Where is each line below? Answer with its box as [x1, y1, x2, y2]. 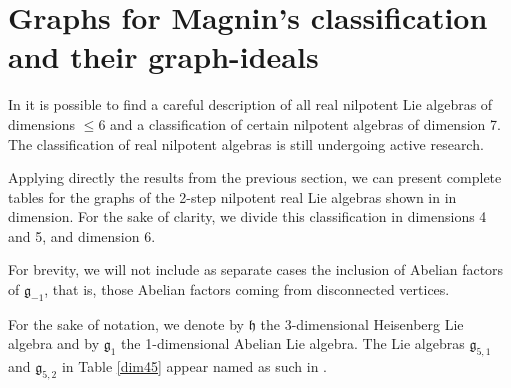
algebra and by [8, 333, 100, 354]
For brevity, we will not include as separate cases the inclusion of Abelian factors [8, 259, 504, 280]
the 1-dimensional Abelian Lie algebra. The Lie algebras [121, 333, 465, 354]
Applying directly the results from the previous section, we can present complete [8, 167, 502, 188]
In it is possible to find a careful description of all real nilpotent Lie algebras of [8, 94, 493, 115]
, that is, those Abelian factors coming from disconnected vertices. [44, 279, 450, 300]
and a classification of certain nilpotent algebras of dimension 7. [110, 113, 501, 134]
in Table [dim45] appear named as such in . [61, 356, 327, 377]
